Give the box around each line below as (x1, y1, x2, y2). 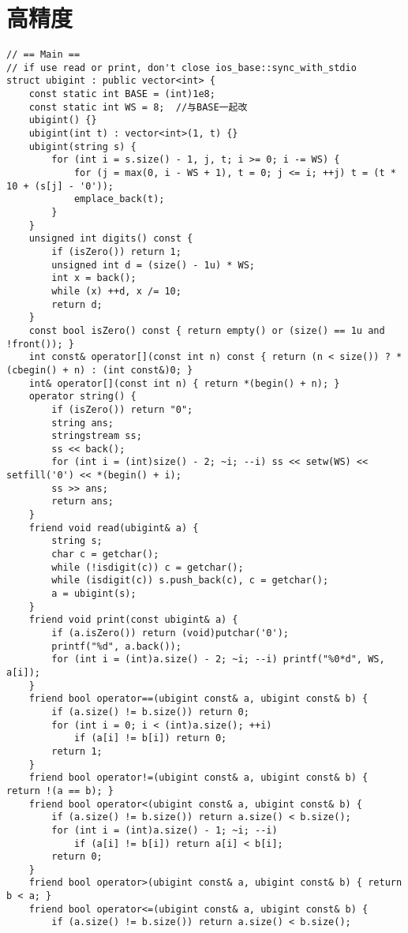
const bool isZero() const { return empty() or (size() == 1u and (28, 324, 385, 336)
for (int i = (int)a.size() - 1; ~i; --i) (51, 824, 278, 836)
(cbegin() (6, 364, 58, 376)
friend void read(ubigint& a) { (28, 522, 199, 534)
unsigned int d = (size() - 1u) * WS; (51, 259, 255, 271)
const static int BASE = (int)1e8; (28, 88, 215, 100)
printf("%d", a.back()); (51, 640, 182, 652)
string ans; (51, 417, 114, 429)
